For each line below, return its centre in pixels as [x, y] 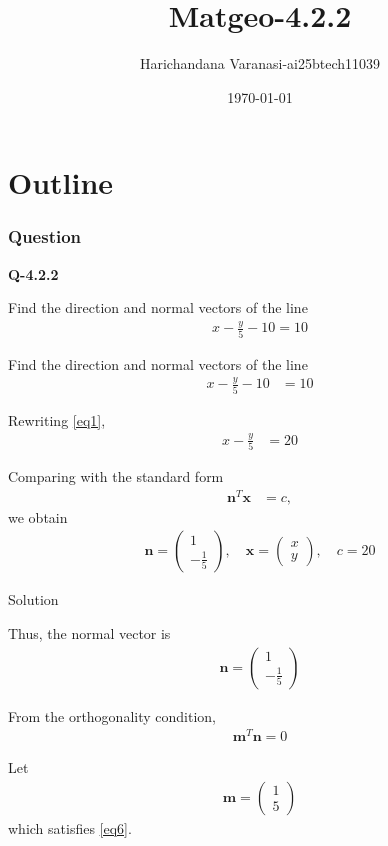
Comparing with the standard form [116, 476]
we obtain [38, 516]
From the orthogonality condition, [112, 715]
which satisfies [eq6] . [70, 827]
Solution [33, 599]
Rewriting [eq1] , [57, 419]
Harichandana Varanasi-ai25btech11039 [260, 63]
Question [45, 236]
